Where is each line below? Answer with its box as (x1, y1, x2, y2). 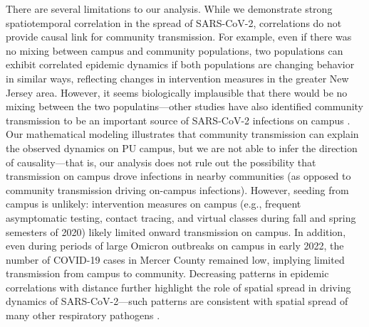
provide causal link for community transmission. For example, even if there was (6, 29, 352, 44)
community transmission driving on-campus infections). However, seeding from (6, 182, 349, 197)
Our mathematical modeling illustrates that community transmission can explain (6, 127, 359, 141)
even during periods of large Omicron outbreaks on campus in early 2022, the (6, 238, 344, 253)
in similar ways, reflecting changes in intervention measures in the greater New (6, 70, 349, 85)
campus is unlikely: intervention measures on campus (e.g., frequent (6, 196, 301, 211)
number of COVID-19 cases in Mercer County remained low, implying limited (6, 252, 345, 267)
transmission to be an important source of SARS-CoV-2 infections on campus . (6, 112, 350, 127)
